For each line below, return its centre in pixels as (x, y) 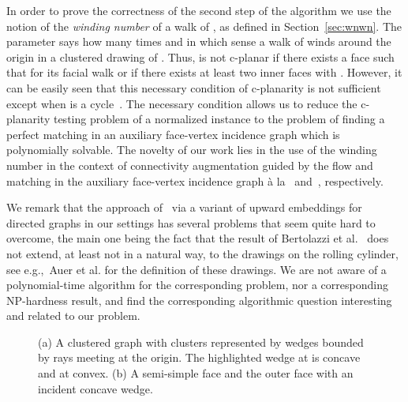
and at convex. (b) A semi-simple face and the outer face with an (196, 373)
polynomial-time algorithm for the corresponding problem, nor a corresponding (197, 285)
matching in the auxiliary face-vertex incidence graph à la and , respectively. (195, 180)
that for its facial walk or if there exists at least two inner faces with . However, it (204, 72)
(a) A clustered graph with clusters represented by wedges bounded (201, 342)
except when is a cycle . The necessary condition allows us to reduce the (182, 103)
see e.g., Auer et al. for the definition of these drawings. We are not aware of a (197, 269)
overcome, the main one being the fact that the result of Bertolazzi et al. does (198, 238)
